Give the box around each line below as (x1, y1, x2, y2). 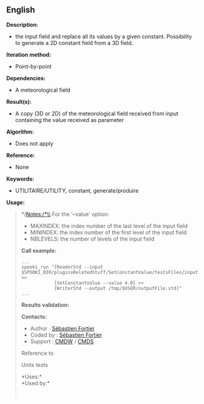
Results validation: (21, 301, 70, 309)
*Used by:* (21, 379, 50, 386)
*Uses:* (21, 373, 42, 380)
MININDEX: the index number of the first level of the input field (30, 228, 187, 236)
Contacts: (21, 313, 47, 320)
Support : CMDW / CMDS (30, 337, 94, 345)
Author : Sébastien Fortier (30, 324, 95, 332)
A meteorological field (15, 86, 71, 94)
